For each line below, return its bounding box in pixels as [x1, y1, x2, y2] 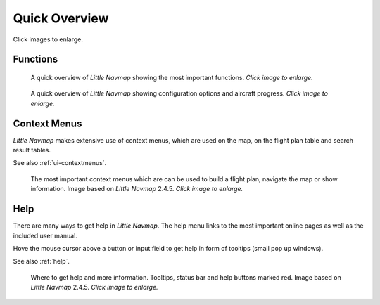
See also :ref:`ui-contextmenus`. [13, 159, 107, 167]
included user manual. [13, 231, 77, 240]
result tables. [13, 146, 51, 155]
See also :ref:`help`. [13, 257, 70, 266]
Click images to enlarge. [13, 35, 84, 44]
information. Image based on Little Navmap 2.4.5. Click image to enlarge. [30, 185, 243, 193]
